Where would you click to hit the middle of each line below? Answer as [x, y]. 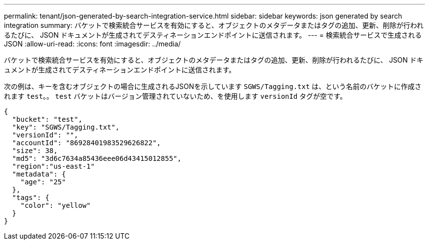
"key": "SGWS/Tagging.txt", [66, 127]
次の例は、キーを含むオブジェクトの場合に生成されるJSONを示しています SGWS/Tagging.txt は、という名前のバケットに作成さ [213, 86]
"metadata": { [39, 174]
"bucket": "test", [47, 119]
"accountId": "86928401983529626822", [86, 143]
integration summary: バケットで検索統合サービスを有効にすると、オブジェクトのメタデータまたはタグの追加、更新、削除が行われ [214, 25]
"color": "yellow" [56, 205]
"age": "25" [43, 182]
